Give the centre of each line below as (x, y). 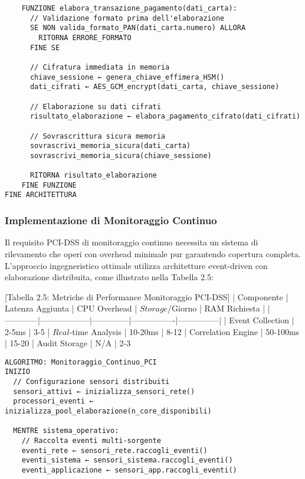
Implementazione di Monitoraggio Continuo (111, 220)
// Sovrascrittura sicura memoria (98, 136)
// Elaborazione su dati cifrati (95, 106)
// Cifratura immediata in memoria (100, 67)
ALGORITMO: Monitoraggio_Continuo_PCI (81, 362)
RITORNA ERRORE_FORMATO (85, 37)
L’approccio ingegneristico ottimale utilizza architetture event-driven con (136, 265)
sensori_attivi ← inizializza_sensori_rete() (104, 391)
